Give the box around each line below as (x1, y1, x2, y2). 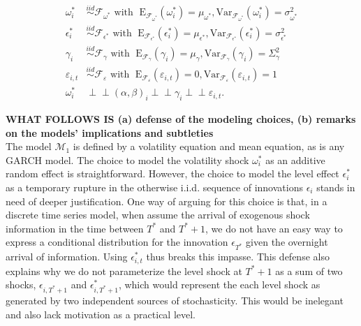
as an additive (265, 152, 325, 167)
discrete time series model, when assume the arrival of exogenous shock (6, 207, 310, 222)
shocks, (6, 277, 36, 292)
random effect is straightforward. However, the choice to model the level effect (6, 166, 339, 181)
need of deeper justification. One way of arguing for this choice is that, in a (6, 193, 327, 208)
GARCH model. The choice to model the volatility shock (6, 152, 249, 167)
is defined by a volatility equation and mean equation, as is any (73, 139, 345, 154)
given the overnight (246, 235, 328, 249)
